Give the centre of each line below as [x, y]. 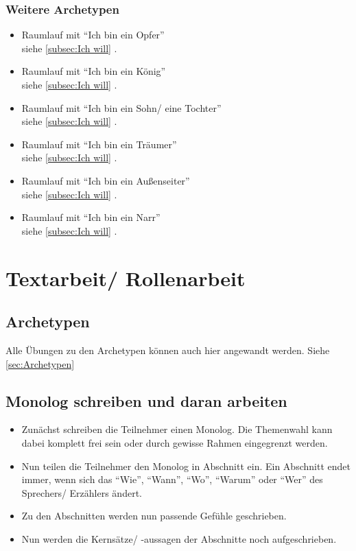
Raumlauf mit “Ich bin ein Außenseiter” [106, 180]
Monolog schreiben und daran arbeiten [146, 400]
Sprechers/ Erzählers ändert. [82, 492]
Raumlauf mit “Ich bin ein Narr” [91, 217]
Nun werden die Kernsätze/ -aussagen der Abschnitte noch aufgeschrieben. [179, 538]
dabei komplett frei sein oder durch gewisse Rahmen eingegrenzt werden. [175, 442]
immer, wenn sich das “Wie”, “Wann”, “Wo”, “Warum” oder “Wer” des [172, 479]
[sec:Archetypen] [40, 363]
